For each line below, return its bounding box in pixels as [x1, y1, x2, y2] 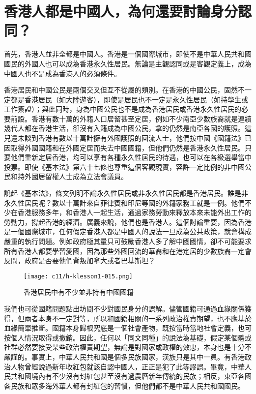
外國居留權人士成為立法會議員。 [24, 171, 128, 182]
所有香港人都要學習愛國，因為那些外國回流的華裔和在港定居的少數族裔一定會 [4, 245, 252, 256]
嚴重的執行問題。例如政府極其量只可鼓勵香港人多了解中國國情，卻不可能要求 [4, 236, 252, 246]
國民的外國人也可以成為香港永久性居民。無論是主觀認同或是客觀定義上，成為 [4, 58, 252, 68]
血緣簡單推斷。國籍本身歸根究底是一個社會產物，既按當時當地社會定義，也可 [4, 323, 252, 333]
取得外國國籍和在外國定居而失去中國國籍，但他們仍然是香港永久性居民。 [10, 142, 245, 152]
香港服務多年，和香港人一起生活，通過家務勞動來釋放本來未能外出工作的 [17, 207, 252, 217]
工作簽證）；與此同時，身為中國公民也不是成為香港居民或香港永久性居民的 [4, 104, 241, 114]
